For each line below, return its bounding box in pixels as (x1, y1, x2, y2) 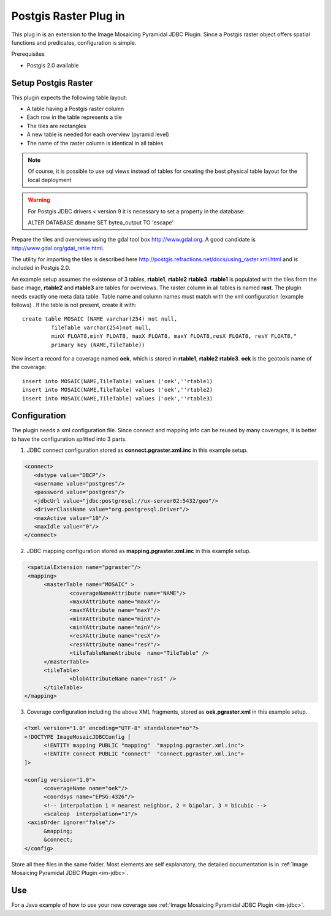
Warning (28, 196, 50, 204)
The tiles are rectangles (26, 122, 86, 129)
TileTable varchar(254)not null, (51, 324, 152, 331)
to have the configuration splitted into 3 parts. (11, 435, 127, 443)
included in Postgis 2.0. (11, 264, 70, 272)
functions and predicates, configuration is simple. (11, 39, 137, 46)
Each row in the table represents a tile (26, 113, 123, 121)
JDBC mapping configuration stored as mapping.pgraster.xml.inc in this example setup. (26, 548, 251, 555)
